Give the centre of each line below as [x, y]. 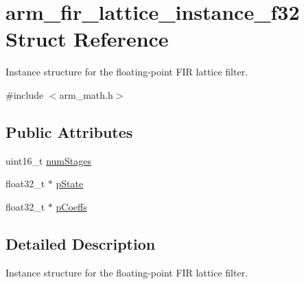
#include [25, 94]
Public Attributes [69, 131]
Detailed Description [81, 243]
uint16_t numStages [48, 160]
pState [70, 184]
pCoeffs [71, 206]
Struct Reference [87, 39]
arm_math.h [86, 94]
